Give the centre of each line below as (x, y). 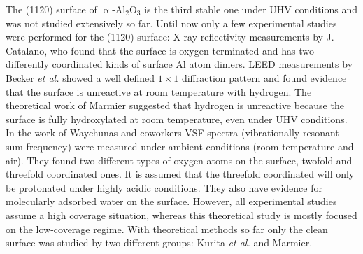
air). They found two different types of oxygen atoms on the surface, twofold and (179, 160)
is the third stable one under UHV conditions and (251, 9)
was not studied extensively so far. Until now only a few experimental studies (171, 23)
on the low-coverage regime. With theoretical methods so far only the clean (167, 228)
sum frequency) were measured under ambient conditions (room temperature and (180, 146)
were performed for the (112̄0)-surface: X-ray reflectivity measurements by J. (170, 37)
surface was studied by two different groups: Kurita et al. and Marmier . (159, 242)
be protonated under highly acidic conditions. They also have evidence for (164, 187)
